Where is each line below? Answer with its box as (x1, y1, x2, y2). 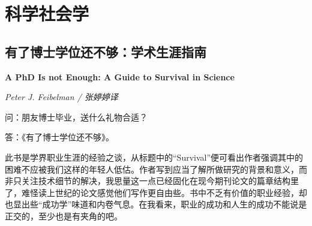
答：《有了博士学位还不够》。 (5, 131, 114, 143)
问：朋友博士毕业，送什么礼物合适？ (5, 110, 148, 123)
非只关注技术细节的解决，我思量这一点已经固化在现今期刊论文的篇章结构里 (5, 174, 299, 187)
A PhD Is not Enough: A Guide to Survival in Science (5, 70, 235, 83)
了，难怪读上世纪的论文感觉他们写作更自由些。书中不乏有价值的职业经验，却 (5, 186, 307, 198)
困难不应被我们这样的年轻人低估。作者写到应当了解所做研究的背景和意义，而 (5, 162, 307, 175)
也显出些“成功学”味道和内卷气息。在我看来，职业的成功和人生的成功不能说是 (5, 198, 307, 210)
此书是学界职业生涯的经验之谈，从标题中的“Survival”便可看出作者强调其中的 (5, 150, 304, 163)
